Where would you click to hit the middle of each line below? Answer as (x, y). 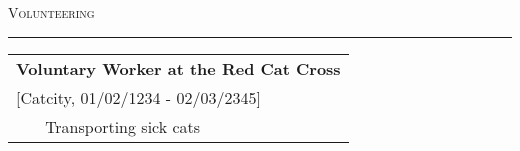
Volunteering (51, 12)
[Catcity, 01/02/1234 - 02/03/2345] (138, 97)
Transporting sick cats (123, 126)
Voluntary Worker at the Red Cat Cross (178, 68)
